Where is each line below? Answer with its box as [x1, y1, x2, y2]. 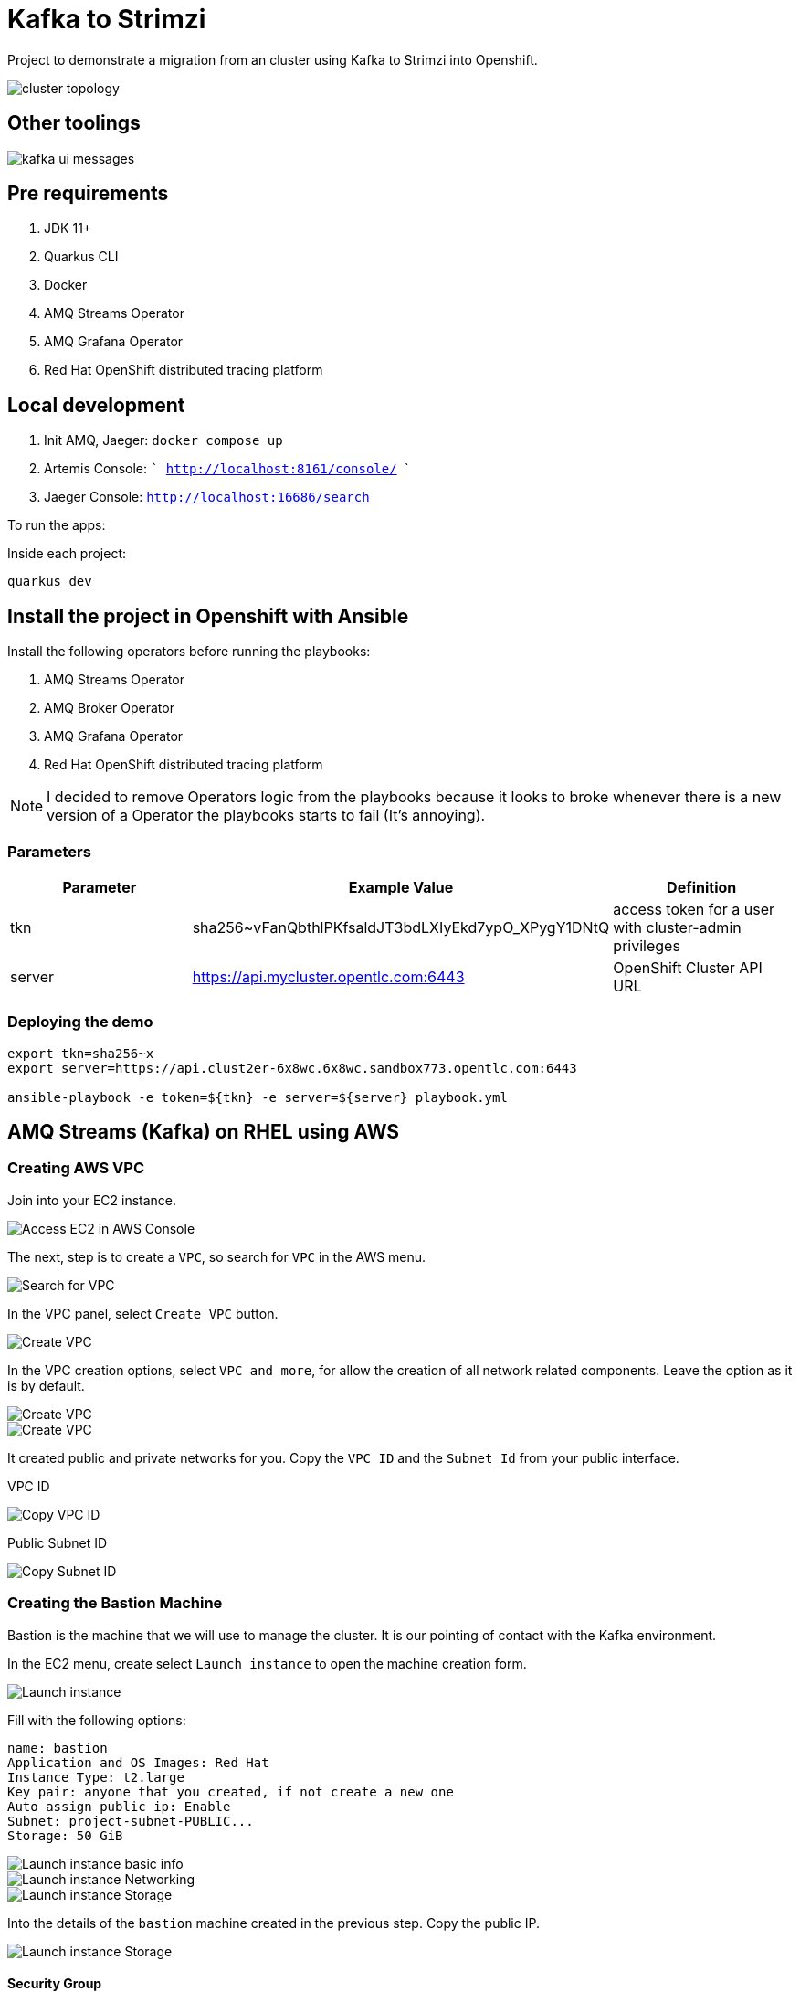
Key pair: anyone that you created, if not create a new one [7, 1784, 454, 1799]
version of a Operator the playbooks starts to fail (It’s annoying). [47, 806, 486, 825]
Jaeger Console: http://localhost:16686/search [44, 489, 370, 505]
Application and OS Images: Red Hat [7, 1754, 269, 1770]
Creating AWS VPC [7, 1159, 145, 1178]
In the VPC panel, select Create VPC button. [7, 1305, 279, 1321]
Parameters [7, 842, 91, 861]
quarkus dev [7, 574, 92, 589]
